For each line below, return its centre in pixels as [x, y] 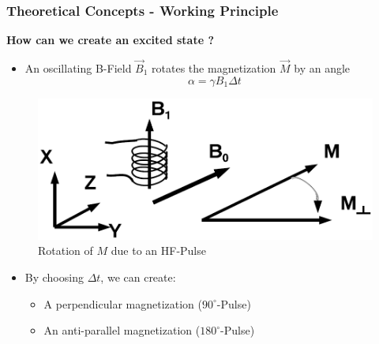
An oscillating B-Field [78, 68]
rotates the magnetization [214, 68]
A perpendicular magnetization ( [123, 303]
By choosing [54, 277]
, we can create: [138, 277]
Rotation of [66, 251]
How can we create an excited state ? [111, 40]
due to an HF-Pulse [158, 251]
